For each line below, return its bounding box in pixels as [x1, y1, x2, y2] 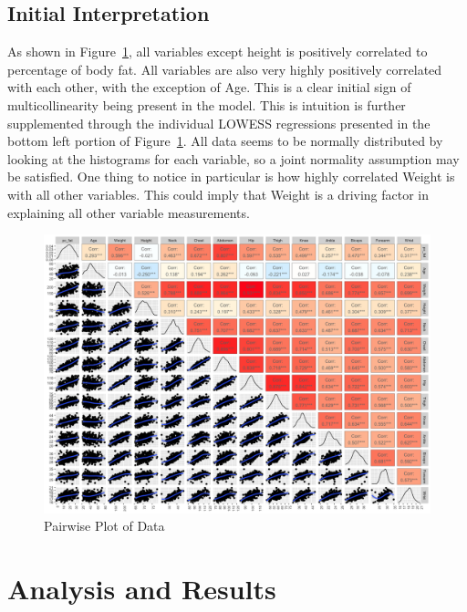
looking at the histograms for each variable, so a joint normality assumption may [7, 149, 460, 168]
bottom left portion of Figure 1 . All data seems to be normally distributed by [7, 131, 443, 150]
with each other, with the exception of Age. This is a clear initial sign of [7, 78, 411, 97]
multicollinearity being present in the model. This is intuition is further [7, 95, 406, 114]
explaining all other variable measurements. [7, 202, 250, 222]
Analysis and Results [7, 570, 276, 607]
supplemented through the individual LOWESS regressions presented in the [7, 113, 431, 132]
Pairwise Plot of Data [44, 516, 165, 535]
